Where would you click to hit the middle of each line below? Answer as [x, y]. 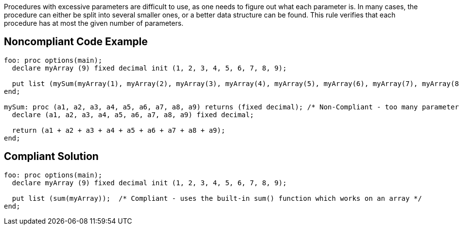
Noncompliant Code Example [76, 42]
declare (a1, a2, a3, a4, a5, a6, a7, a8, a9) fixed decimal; [133, 114]
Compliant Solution [51, 157]
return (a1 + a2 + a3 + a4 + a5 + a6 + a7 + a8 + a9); [119, 130]
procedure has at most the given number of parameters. [94, 23]
